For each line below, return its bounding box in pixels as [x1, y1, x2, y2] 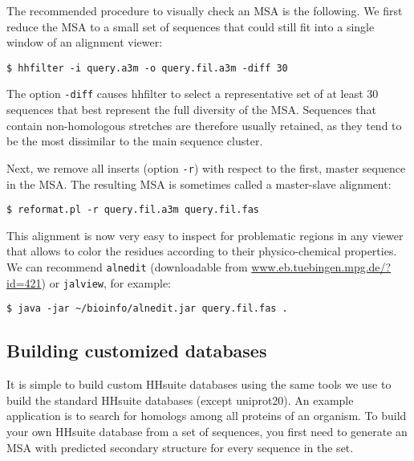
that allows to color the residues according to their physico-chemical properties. [6, 243, 397, 259]
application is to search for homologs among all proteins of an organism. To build [6, 407, 407, 424]
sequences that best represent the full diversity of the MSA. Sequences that [6, 101, 377, 118]
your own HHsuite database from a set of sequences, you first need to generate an [6, 422, 408, 439]
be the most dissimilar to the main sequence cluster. [6, 133, 263, 149]
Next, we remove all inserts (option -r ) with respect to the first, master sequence [6, 159, 406, 176]
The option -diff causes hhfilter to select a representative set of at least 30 [6, 85, 379, 102]
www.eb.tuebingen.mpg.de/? [251, 258, 392, 275]
